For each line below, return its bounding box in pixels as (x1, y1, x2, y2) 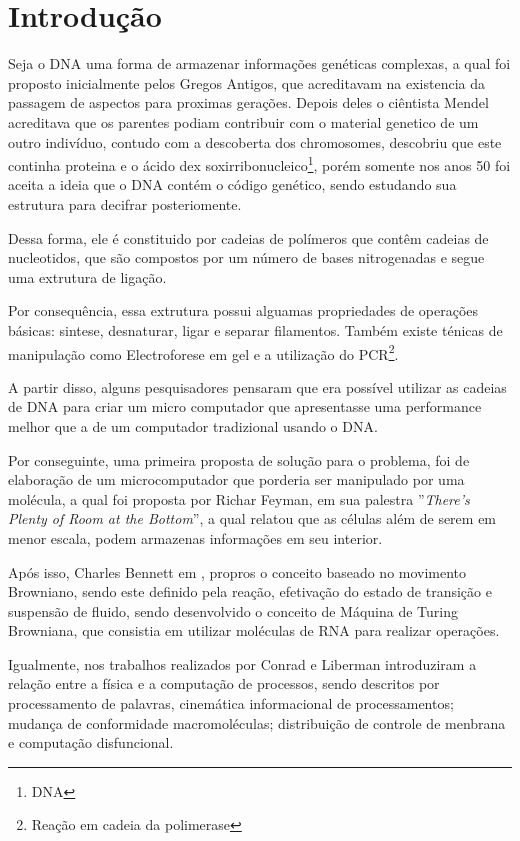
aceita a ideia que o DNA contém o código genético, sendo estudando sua (8, 174, 457, 195)
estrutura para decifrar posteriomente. (8, 193, 242, 214)
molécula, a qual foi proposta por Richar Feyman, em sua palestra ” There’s (8, 488, 470, 509)
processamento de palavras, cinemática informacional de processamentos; (8, 693, 454, 714)
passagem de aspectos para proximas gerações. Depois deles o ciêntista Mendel (8, 92, 489, 113)
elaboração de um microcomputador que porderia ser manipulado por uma (8, 469, 465, 490)
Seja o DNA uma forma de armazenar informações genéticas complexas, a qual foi (8, 53, 511, 74)
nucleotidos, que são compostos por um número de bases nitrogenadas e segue (8, 247, 485, 268)
